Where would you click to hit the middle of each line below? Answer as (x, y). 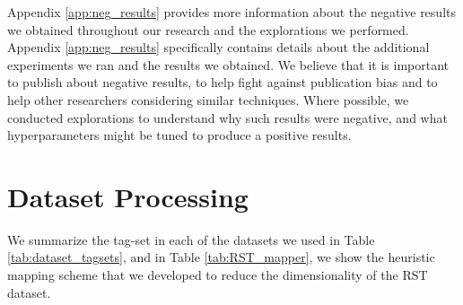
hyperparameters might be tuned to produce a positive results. (179, 135)
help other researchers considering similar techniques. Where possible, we (208, 99)
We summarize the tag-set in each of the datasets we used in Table (191, 239)
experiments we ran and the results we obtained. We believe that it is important (228, 64)
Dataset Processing (128, 196)
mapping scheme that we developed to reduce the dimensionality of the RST (218, 275)
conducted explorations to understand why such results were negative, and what (227, 117)
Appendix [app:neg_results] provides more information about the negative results (231, 12)
